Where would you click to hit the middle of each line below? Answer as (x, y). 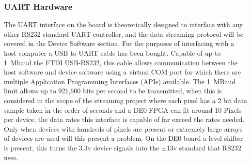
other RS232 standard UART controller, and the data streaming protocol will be (124, 34)
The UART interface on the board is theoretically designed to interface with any (124, 24)
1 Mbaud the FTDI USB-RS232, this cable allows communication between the (121, 62)
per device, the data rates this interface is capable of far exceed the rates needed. (124, 119)
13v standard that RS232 (204, 147)
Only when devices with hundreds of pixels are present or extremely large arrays (123, 128)
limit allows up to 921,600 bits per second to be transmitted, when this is (113, 91)
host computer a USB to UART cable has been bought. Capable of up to (112, 53)
